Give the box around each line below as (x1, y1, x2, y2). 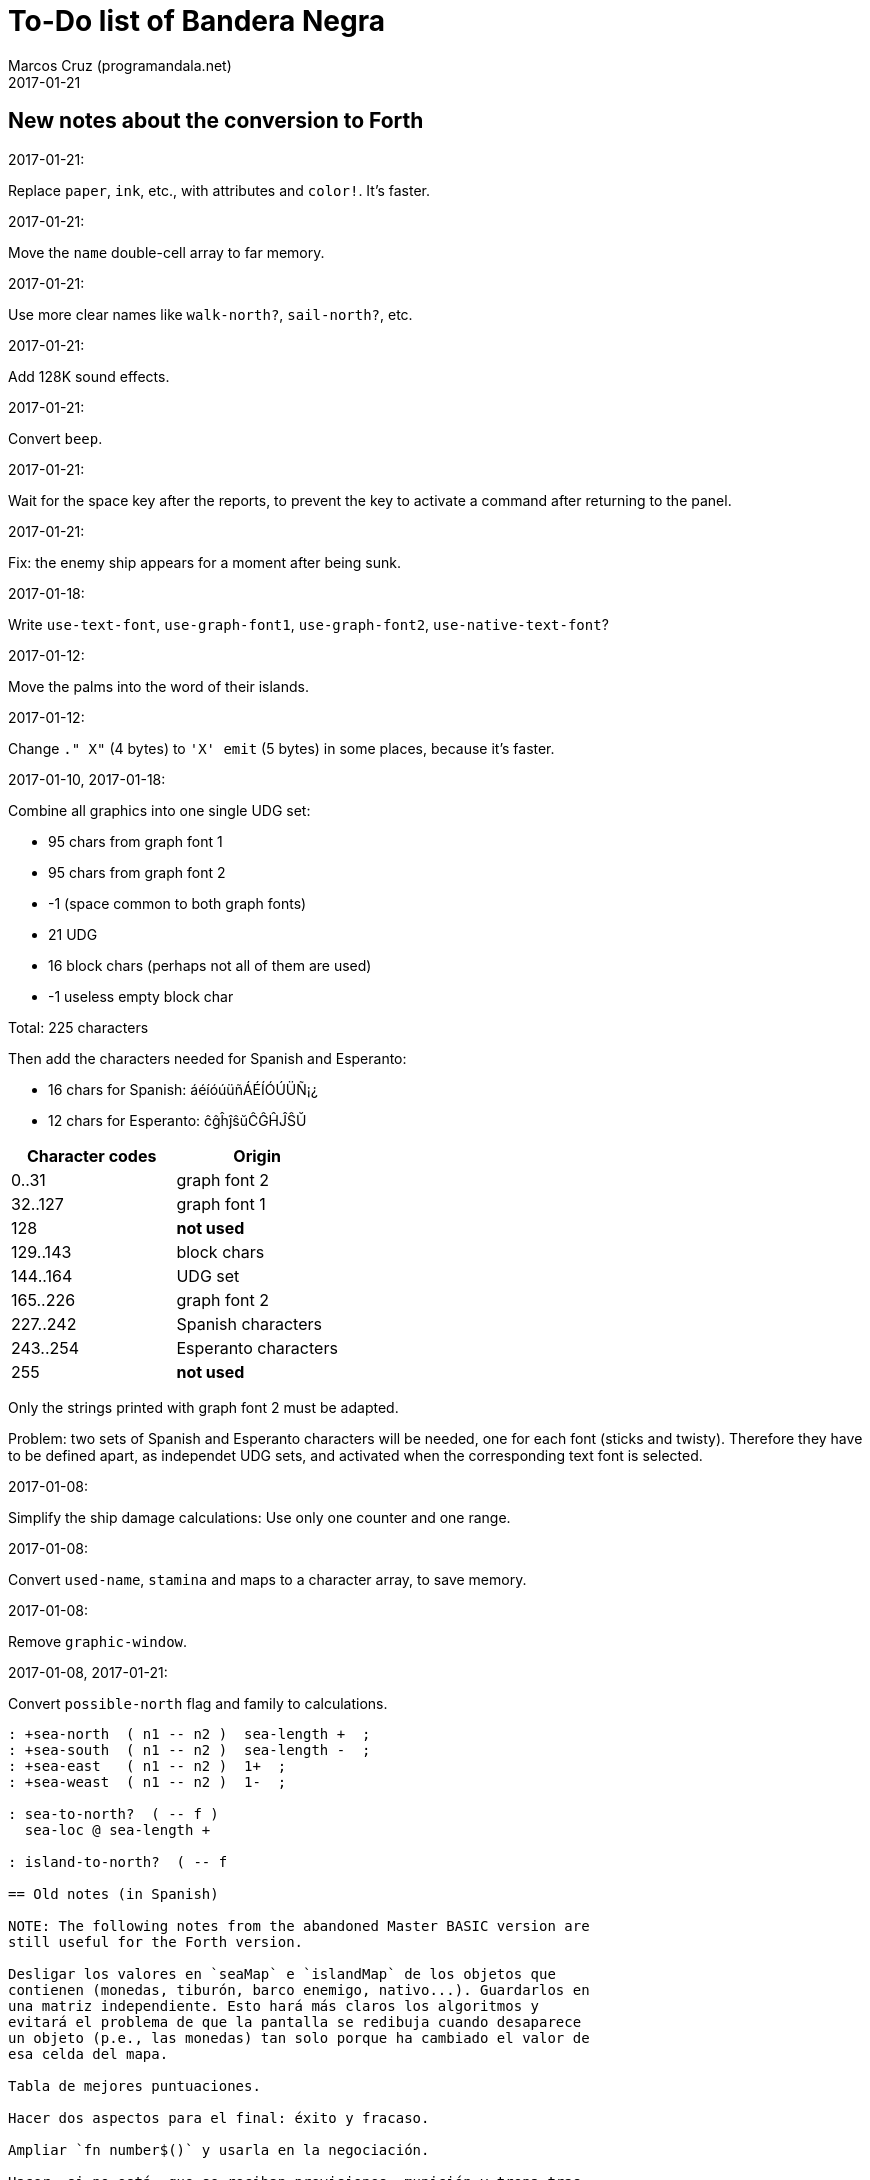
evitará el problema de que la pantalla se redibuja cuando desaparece (8, 2013, 582, 2030)
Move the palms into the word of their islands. (8, 677, 309, 695)
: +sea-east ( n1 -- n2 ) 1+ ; (8, 1757, 287, 1774)
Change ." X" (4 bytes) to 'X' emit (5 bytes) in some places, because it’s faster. (8, 739, 555, 757)
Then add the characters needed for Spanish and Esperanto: (8, 1049, 407, 1067)
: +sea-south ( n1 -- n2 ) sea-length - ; (8, 1741, 371, 1758)
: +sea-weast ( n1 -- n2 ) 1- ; (8, 1773, 287, 1790)
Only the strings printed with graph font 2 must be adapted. (8, 1398, 399, 1416)
